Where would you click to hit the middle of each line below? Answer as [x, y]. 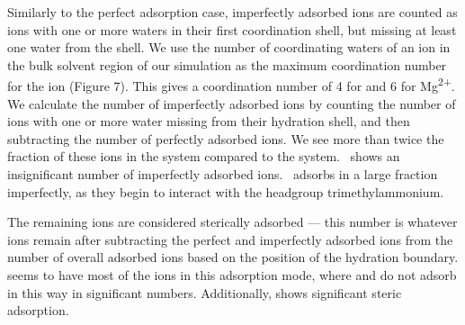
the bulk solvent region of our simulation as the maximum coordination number [227, 64]
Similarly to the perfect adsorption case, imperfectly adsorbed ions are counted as [232, 12]
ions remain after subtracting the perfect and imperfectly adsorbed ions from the [230, 239]
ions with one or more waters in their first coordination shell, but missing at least [232, 29]
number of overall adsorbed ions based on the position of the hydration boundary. [233, 257]
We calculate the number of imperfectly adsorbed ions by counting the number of [232, 103]
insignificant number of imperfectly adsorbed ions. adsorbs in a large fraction [223, 174]
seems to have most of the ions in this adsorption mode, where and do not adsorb [232, 274]
